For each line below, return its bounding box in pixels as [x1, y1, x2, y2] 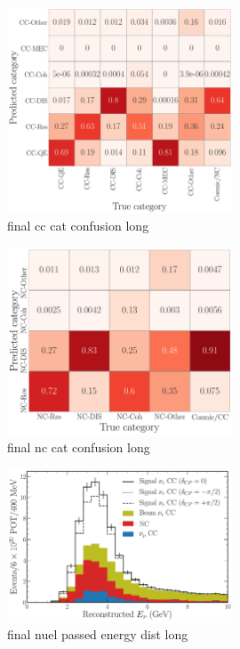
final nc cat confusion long [7, 438, 150, 457]
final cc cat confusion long [7, 216, 149, 235]
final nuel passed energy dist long [7, 625, 188, 644]
